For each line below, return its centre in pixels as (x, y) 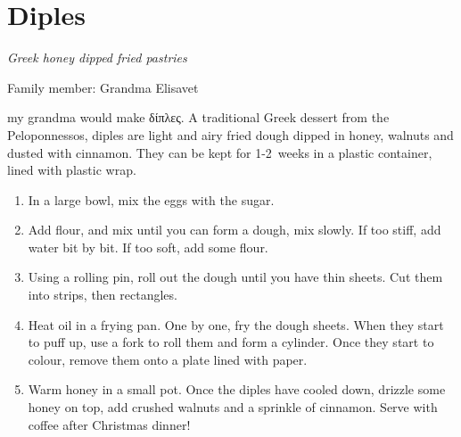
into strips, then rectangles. (103, 295)
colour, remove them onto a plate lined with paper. (168, 359)
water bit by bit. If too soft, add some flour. (148, 247)
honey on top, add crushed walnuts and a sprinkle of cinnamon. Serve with (233, 407)
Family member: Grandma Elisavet (103, 87)
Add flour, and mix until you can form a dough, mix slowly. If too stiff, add (235, 230)
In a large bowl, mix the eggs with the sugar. (151, 199)
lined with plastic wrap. (72, 170)
